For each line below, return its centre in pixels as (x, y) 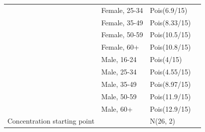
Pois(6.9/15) (169, 10)
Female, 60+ (120, 47)
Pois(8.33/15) (170, 22)
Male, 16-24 (119, 59)
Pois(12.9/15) (170, 108)
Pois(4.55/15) (170, 71)
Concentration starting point (51, 121)
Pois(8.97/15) (170, 84)
